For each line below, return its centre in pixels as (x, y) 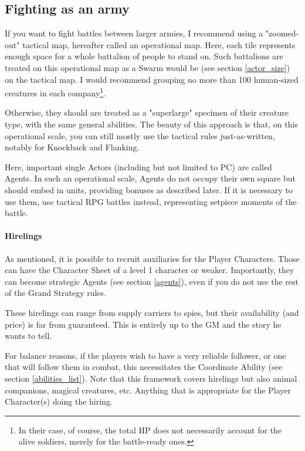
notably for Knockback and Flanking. (72, 147)
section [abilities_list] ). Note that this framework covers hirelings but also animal (151, 378)
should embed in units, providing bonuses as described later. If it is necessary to (149, 189)
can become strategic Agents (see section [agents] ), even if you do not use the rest (152, 281)
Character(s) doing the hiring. (59, 401)
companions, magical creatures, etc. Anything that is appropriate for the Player (148, 390)
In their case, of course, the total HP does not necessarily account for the (150, 430)
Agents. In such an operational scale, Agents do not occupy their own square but (150, 178)
